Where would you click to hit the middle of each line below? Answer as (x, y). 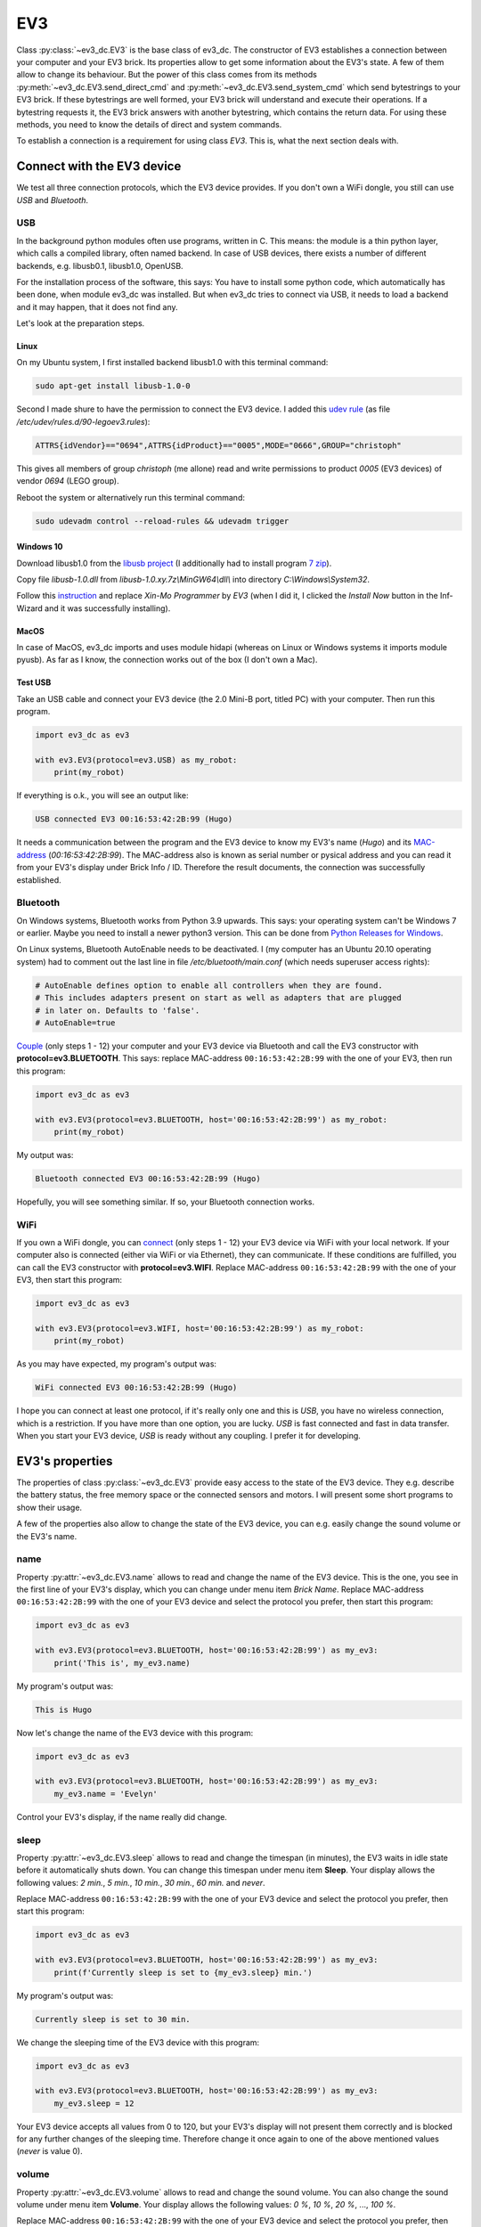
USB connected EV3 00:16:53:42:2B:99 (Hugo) (134, 819)
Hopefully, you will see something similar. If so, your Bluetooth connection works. (166, 1202)
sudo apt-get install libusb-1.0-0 (113, 386)
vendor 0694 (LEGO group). (68, 481)
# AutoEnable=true (75, 1023)
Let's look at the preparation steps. (81, 323)
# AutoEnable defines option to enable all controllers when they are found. (209, 985)
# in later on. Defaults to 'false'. (118, 1010)
